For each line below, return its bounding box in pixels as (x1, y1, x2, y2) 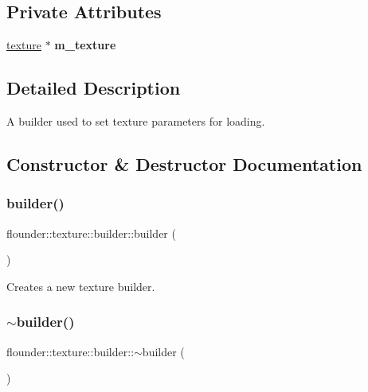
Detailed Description (6, 76, 181, 100)
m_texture (54, 37, 116, 53)
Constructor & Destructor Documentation (6, 151, 362, 176)
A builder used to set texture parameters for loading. (6, 113, 265, 129)
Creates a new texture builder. (6, 278, 155, 294)
